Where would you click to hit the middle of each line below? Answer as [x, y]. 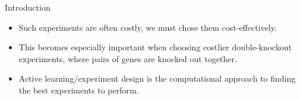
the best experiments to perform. [79, 90]
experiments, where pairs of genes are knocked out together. [128, 58]
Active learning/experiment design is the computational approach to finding [157, 78]
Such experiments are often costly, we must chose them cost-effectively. [148, 27]
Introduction [28, 7]
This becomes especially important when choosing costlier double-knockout [155, 47]
